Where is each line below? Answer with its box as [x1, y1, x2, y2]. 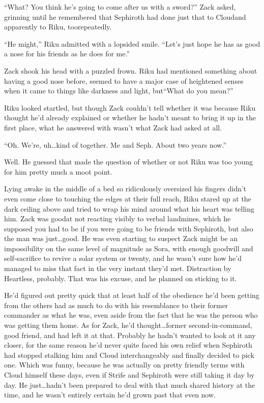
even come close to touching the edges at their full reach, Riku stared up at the [4, 193, 251, 204]
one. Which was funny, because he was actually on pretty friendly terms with [4, 359, 245, 370]
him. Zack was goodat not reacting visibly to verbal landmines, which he [4, 213, 231, 224]
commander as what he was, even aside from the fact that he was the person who [4, 310, 258, 320]
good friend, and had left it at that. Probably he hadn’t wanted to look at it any [4, 329, 256, 340]
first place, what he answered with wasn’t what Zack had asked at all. [4, 122, 222, 132]
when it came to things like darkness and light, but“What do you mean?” [4, 85, 233, 96]
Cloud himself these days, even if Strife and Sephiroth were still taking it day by [4, 370, 255, 380]
